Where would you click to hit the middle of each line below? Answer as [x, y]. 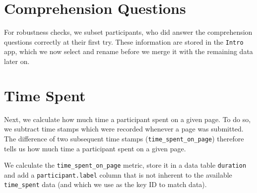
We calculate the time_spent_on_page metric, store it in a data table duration [125, 165]
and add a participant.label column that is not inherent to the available [118, 174]
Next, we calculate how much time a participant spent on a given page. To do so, [128, 119]
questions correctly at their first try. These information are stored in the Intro [124, 41]
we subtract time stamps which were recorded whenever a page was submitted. [124, 129]
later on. [17, 61]
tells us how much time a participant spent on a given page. [95, 148]
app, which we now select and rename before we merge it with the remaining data [128, 51]
